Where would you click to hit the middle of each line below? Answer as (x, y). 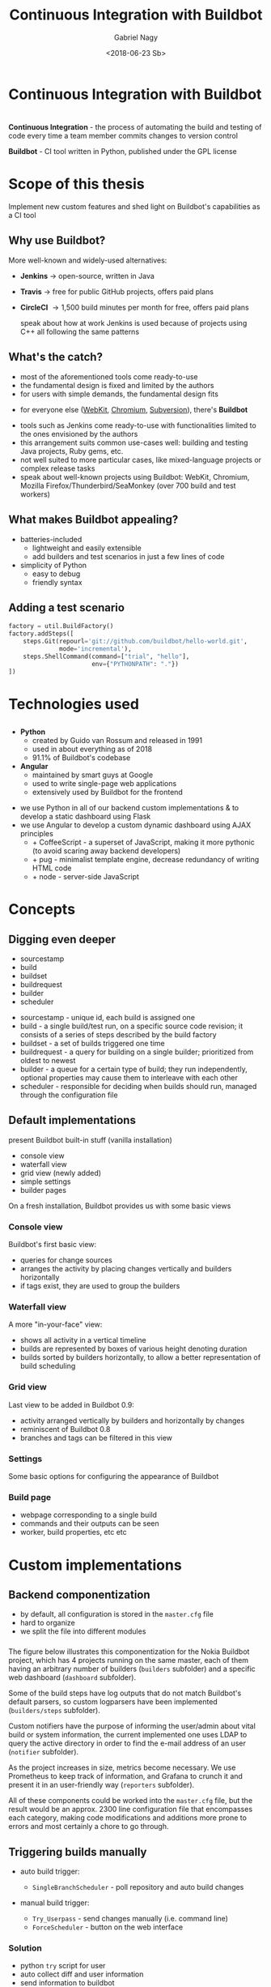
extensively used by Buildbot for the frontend (108, 793)
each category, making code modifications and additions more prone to (127, 1818)
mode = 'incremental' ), (95, 649)
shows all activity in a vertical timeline (83, 1340)
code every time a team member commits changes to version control (123, 136)
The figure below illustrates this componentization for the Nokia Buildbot (129, 1652)
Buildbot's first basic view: (53, 1245)
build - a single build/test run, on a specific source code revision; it (131, 1026)
